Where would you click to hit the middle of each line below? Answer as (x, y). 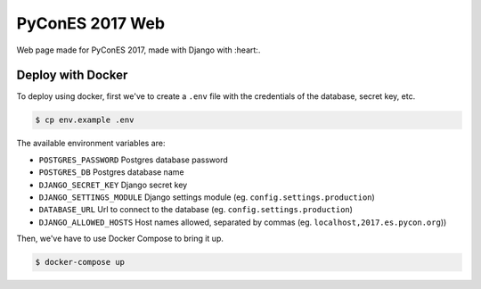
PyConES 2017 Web (90, 23)
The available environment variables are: (91, 144)
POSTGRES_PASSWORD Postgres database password (134, 160)
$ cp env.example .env (85, 120)
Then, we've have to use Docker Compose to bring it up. (120, 239)
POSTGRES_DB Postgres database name (111, 172)
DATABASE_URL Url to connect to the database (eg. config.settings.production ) (196, 210)
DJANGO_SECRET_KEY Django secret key (113, 185)
